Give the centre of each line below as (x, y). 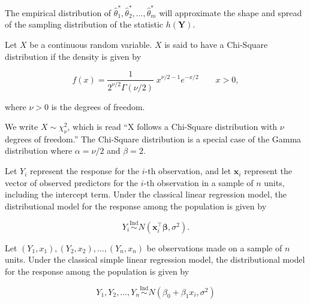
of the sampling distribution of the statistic (84, 24)
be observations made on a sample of (214, 247)
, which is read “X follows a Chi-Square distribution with (172, 127)
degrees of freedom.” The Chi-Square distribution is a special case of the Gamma (153, 139)
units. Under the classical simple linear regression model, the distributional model (155, 259)
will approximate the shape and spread (231, 12)
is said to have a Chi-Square (216, 44)
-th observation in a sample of (198, 182)
